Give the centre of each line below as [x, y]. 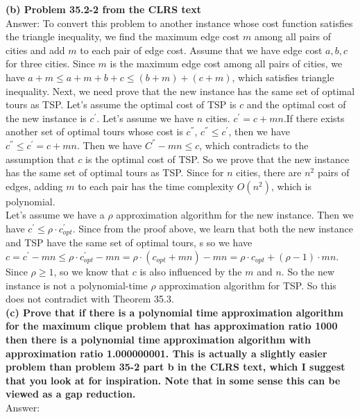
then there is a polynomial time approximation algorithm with [158, 339]
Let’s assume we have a [55, 215]
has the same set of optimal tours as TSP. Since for [115, 172]
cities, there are [269, 172]
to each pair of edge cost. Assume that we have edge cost [201, 50]
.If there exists [314, 118]
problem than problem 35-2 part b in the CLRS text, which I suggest [175, 367]
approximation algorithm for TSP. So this [248, 285]
